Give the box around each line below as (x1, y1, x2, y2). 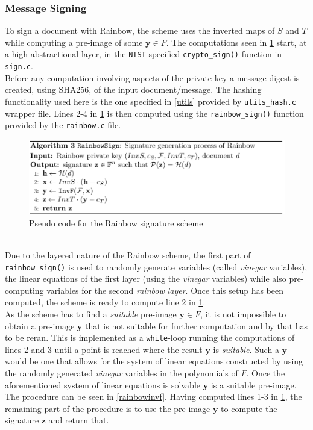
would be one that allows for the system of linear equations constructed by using (5, 355, 303, 367)
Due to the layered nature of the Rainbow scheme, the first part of (5, 248, 251, 261)
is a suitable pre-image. (210, 378, 297, 391)
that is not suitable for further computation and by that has (84, 319, 308, 332)
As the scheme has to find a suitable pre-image (5, 308, 177, 320)
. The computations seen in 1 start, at (166, 36, 307, 48)
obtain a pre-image (5, 319, 75, 332)
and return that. (48, 414, 109, 426)
